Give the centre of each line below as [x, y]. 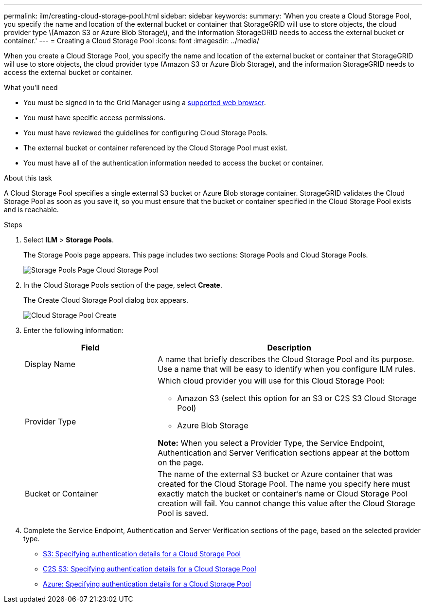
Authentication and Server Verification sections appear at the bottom [284, 453]
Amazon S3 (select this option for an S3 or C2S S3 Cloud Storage [297, 398]
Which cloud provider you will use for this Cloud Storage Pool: [271, 381]
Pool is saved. [183, 513]
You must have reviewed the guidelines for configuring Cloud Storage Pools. [146, 133]
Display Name [50, 364]
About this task [28, 178]
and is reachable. [31, 210]
